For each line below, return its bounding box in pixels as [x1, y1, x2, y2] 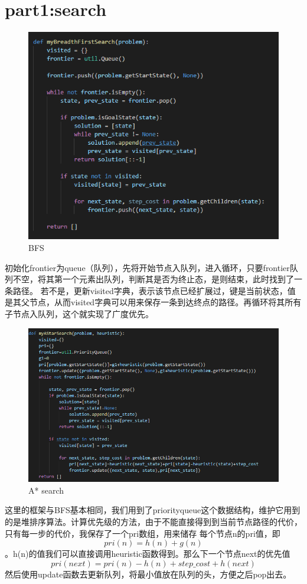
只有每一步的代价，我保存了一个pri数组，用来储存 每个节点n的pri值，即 [5, 527, 280, 539]
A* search [28, 484, 64, 496]
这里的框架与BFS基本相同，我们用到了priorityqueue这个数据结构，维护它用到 [5, 504, 301, 516]
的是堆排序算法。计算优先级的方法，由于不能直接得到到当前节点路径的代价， [5, 516, 302, 527]
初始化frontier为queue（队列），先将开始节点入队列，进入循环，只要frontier [5, 261, 290, 273]
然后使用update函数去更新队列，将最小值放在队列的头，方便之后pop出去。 [5, 567, 292, 580]
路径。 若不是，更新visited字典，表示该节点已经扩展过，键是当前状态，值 [12, 284, 296, 296]
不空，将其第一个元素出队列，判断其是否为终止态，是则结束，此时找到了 [12, 273, 294, 285]
